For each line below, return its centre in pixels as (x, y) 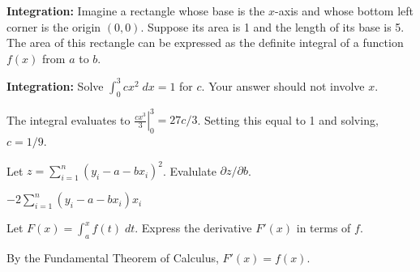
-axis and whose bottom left (344, 11)
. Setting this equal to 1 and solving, (288, 119)
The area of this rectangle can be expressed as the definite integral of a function (205, 42)
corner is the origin (54, 26)
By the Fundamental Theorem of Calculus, (113, 257)
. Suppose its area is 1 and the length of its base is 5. (272, 26)
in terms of (324, 228)
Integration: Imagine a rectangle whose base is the (136, 11)
